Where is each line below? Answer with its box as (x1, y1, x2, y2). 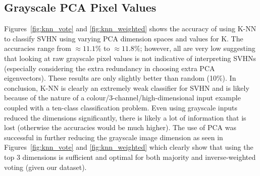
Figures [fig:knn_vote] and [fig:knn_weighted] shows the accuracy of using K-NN (4, 23, 256, 34)
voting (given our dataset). (4, 161, 87, 172)
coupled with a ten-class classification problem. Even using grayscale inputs (4, 102, 238, 112)
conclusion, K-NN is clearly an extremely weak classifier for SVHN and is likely (4, 82, 249, 93)
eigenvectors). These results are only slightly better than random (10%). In (4, 73, 236, 83)
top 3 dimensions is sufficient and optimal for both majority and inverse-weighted (4, 151, 256, 162)
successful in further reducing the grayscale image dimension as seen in (4, 132, 223, 142)
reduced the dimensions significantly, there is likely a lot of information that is (4, 112, 246, 123)
